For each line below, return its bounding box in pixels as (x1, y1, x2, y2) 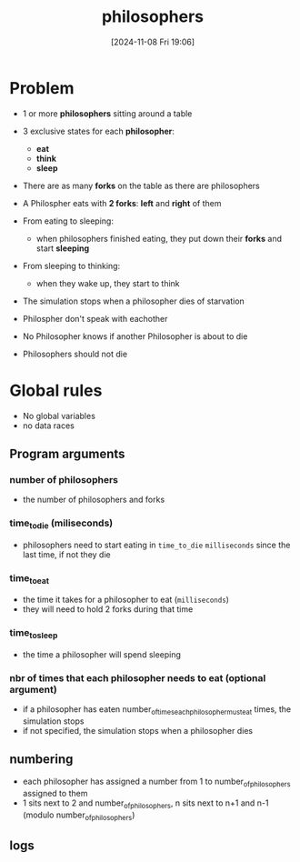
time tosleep (9, 626, 58, 641)
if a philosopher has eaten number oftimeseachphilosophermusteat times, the (22, 704, 292, 717)
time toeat (9, 571, 50, 586)
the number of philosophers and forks (22, 494, 165, 506)
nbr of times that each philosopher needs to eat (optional (9, 671, 266, 684)
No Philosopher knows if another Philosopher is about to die (22, 330, 248, 342)
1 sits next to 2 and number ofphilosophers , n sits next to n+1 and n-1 (22, 797, 270, 810)
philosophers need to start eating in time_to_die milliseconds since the (22, 539, 291, 550)
